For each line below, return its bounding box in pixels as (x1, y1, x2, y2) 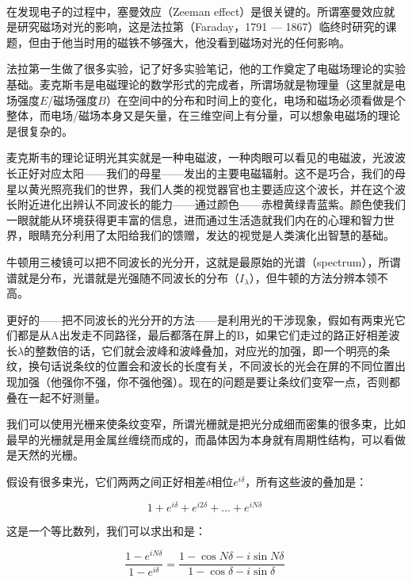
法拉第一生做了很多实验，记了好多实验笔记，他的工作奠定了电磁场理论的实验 (6, 60, 406, 77)
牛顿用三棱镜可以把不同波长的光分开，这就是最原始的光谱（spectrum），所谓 (6, 253, 401, 270)
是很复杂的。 (6, 122, 73, 139)
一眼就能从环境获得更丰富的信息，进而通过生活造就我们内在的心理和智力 (6, 211, 383, 228)
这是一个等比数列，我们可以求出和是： (6, 522, 206, 538)
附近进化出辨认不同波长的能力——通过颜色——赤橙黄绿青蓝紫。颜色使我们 (17, 196, 406, 213)
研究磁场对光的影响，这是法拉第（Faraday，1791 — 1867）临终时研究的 (17, 18, 386, 35)
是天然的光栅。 (6, 446, 84, 463)
